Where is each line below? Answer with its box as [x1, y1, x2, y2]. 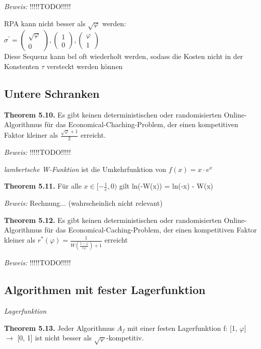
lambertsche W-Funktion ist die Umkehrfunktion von [4, 163, 166, 174]
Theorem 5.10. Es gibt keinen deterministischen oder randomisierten [4, 109, 222, 120]
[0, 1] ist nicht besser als [17, 332, 92, 343]
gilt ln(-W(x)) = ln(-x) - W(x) [119, 181, 214, 191]
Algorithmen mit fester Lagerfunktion [4, 282, 206, 298]
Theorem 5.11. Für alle [4, 181, 82, 191]
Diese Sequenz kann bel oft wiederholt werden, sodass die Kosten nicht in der [4, 51, 243, 62]
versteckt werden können [46, 61, 123, 71]
